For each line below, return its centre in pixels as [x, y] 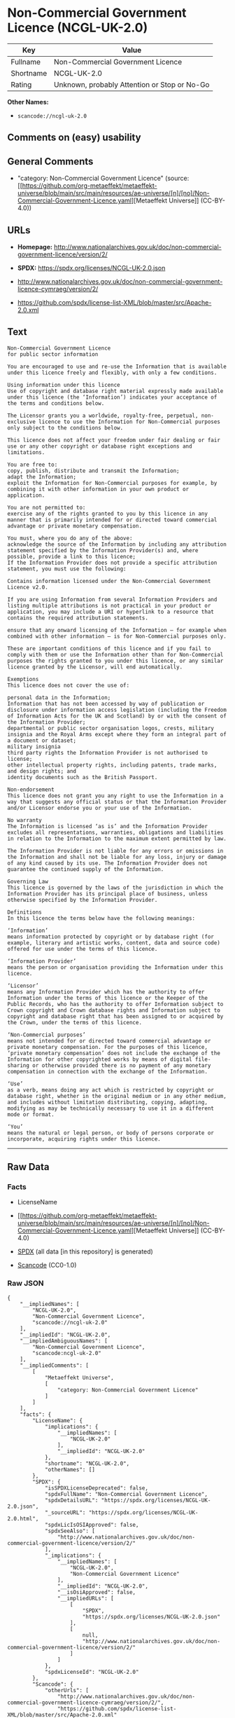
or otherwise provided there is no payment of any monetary [122, 1065]
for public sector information [53, 354]
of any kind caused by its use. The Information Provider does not [108, 863]
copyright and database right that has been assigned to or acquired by [115, 1016]
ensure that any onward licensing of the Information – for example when [117, 630]
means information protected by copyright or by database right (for [111, 937]
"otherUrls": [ [67, 1690]
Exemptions [23, 679]
